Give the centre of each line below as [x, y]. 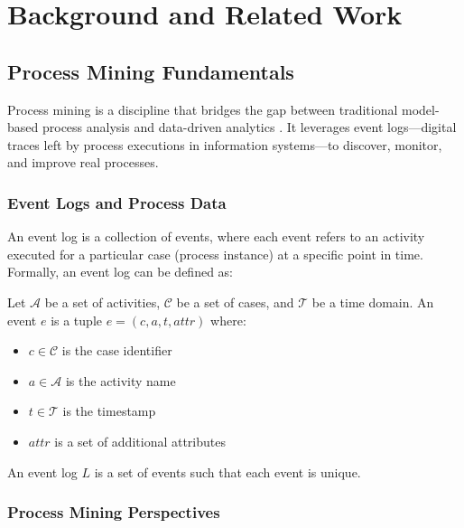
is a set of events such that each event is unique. [227, 471]
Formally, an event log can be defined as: [120, 272]
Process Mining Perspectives [114, 512]
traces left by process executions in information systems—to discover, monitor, [225, 144]
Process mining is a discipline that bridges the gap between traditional [203, 109]
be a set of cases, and [235, 302]
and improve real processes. [83, 162]
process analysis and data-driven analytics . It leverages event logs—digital [249, 127]
